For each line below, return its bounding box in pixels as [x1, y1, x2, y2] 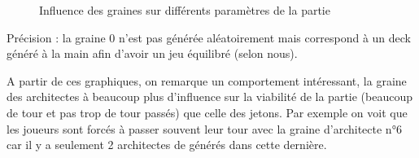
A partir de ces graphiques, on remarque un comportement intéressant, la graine [7, 72, 407, 89]
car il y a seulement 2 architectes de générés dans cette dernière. [7, 136, 327, 153]
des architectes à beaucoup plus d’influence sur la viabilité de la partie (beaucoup [7, 88, 412, 105]
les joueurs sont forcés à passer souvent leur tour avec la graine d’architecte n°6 [7, 120, 402, 137]
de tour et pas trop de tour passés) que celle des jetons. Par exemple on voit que [7, 103, 408, 121]
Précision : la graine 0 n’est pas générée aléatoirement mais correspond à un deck [7, 29, 411, 46]
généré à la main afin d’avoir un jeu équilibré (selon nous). [7, 45, 298, 62]
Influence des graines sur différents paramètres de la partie [39, 2, 330, 18]
